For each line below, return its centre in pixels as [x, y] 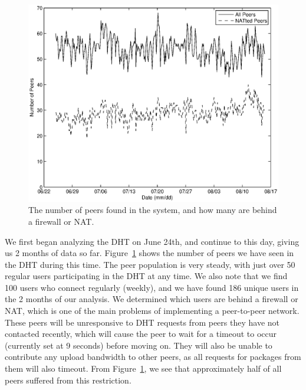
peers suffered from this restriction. [68, 380]
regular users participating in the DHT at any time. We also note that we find [146, 276]
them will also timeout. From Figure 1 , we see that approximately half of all [143, 368]
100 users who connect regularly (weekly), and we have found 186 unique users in [152, 287]
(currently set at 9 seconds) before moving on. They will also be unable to [139, 345]
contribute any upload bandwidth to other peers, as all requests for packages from [153, 357]
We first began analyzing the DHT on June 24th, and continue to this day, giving [152, 241]
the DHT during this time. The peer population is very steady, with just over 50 [150, 264]
